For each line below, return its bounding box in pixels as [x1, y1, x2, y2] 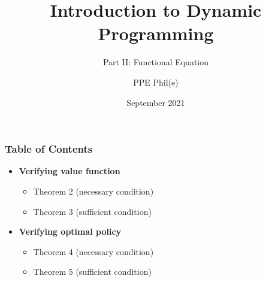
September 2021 [126, 96, 185, 108]
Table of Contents [5, 141, 93, 156]
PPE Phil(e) [133, 75, 179, 88]
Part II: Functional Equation [102, 56, 209, 68]
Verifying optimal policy [19, 225, 122, 238]
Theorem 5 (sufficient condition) [33, 265, 152, 278]
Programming [98, 21, 214, 46]
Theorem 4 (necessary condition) [33, 245, 154, 257]
